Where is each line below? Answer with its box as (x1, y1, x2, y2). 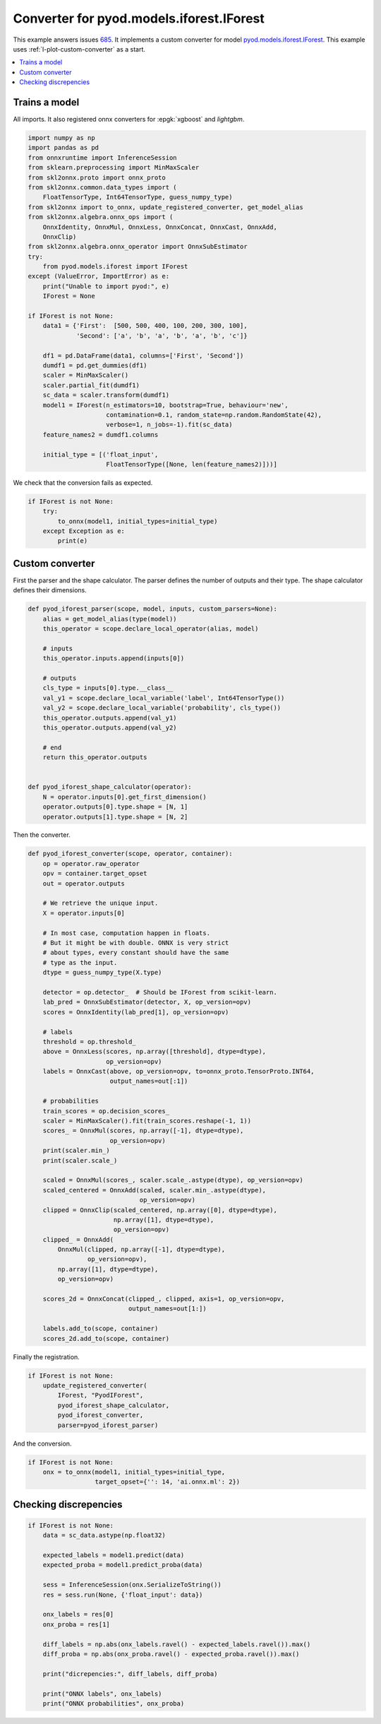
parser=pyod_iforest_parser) (57, 1421, 159, 1429)
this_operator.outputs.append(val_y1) (42, 714, 177, 722)
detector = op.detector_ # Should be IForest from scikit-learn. (42, 988, 278, 996)
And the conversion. (13, 1439, 72, 1448)
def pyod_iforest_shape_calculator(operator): (28, 783, 192, 791)
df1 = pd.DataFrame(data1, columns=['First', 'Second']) (42, 351, 244, 360)
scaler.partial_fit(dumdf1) (42, 381, 140, 389)
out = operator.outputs (42, 879, 125, 887)
